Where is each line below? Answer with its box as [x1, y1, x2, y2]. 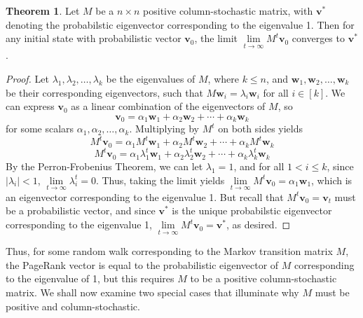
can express [6, 99, 55, 113]
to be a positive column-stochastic [190, 271, 337, 286]
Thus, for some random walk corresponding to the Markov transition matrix [6, 244, 333, 258]
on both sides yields [218, 121, 303, 136]
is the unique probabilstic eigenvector [172, 203, 332, 218]
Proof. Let [6, 71, 49, 85]
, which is [311, 172, 352, 187]
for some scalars [6, 121, 74, 136]
